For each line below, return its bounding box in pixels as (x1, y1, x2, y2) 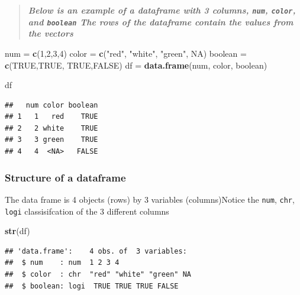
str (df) (5, 225, 30, 237)
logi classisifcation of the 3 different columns (5, 205, 169, 217)
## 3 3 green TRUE (5, 135, 98, 144)
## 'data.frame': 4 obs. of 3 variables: (5, 247, 187, 255)
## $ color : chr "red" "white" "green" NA (5, 270, 191, 278)
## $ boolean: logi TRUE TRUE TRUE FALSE (5, 281, 179, 290)
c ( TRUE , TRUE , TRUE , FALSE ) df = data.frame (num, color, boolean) (5, 59, 267, 71)
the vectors (28, 27, 73, 40)
